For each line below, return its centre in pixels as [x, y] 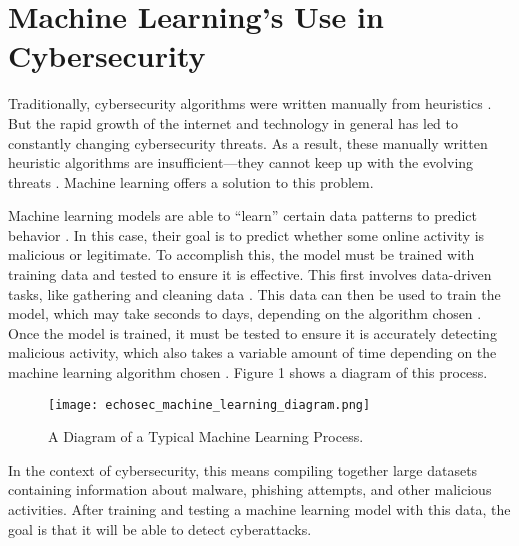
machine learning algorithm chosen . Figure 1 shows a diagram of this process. [248, 372]
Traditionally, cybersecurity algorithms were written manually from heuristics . [250, 103]
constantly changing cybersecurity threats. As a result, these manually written [248, 142]
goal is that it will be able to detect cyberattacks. [160, 528]
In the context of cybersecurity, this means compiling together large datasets [243, 469]
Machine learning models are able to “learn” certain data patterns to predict [242, 215]
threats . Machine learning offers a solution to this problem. [191, 181]
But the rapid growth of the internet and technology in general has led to [233, 122]
